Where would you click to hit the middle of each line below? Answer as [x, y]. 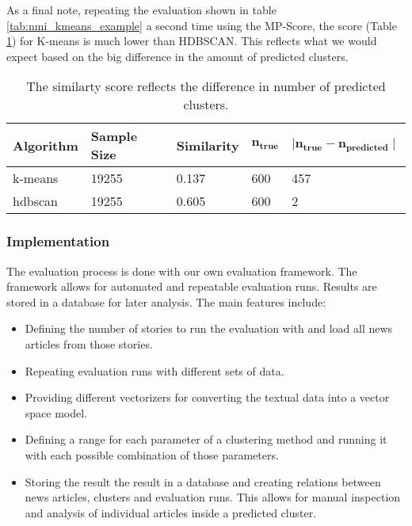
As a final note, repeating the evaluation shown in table [141, 10]
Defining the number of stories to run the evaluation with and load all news [209, 328]
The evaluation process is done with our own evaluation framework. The [182, 271]
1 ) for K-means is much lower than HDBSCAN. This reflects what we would [192, 41]
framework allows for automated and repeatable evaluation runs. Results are [192, 286]
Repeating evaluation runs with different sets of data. [154, 370]
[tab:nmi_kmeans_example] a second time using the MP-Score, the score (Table [202, 25]
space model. [56, 412]
